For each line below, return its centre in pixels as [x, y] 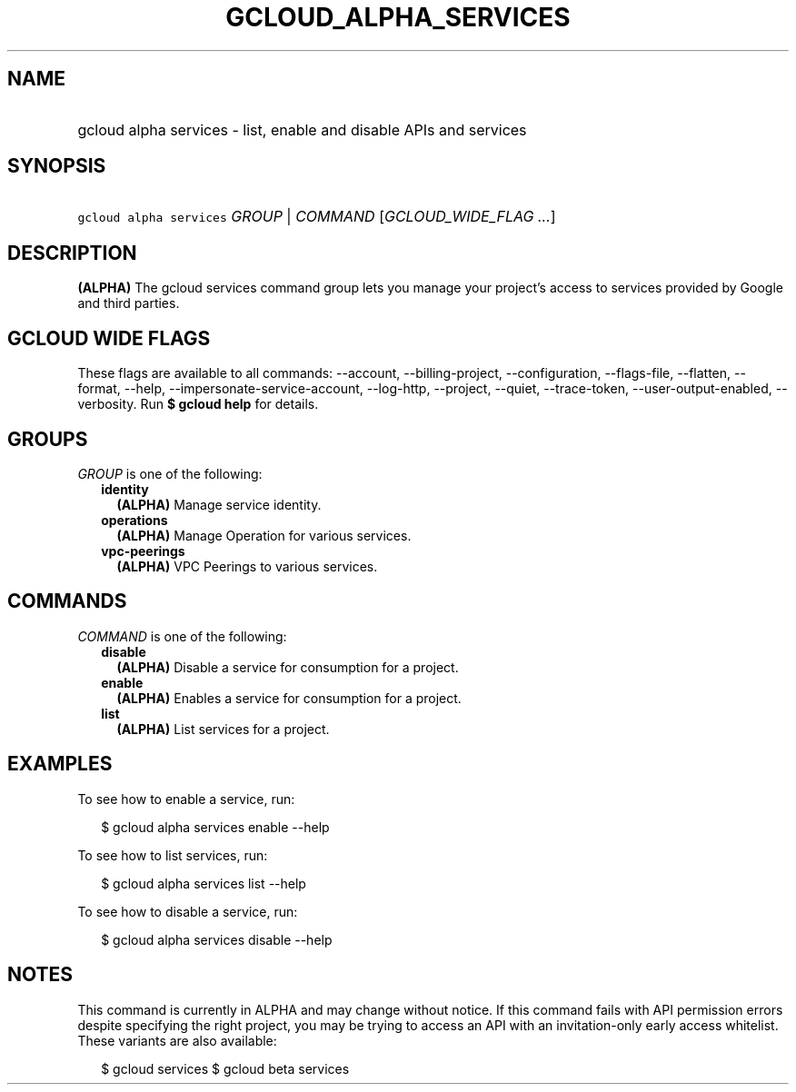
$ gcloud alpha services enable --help [215, 827]
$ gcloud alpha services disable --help [217, 939]
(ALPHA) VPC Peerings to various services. [247, 566]
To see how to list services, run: [173, 855]
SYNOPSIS [57, 166]
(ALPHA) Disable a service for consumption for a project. [288, 667]
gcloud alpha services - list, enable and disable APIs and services [302, 129]
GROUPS [48, 439]
